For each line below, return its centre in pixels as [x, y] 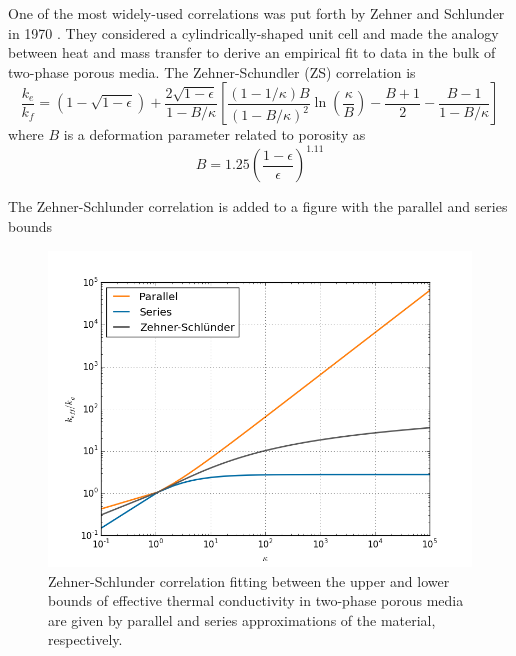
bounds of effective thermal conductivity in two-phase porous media [256, 600]
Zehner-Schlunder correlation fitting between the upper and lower [249, 580]
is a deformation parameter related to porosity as [214, 134]
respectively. [85, 639]
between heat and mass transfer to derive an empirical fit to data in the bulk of [252, 52]
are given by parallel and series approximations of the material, [242, 619]
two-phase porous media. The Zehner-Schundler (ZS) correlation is [212, 71]
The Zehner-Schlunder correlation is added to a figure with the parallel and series [258, 206]
